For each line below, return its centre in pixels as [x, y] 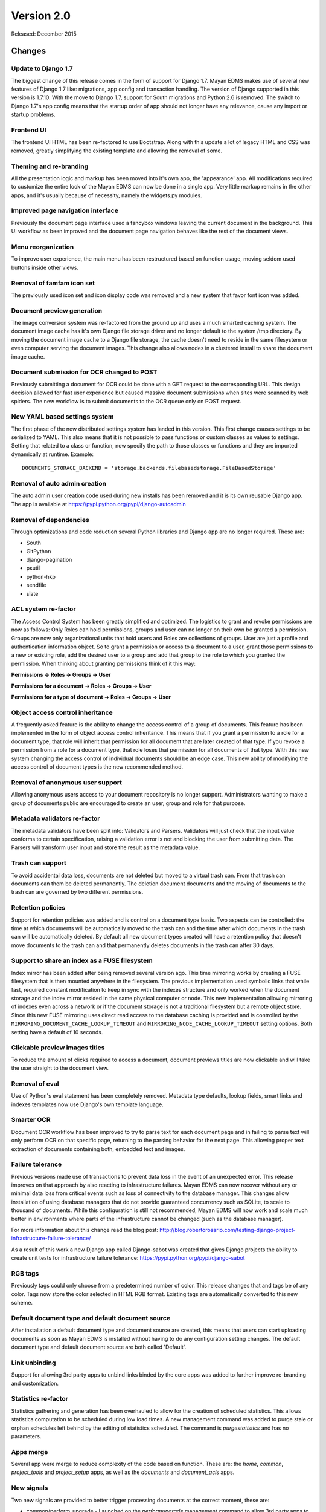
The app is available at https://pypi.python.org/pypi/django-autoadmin [99, 504]
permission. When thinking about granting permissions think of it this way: [104, 663]
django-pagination [49, 560]
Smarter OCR [31, 1120]
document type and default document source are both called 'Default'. [99, 1347]
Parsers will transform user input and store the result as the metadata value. [106, 847]
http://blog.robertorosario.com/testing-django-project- [227, 1230]
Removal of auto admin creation [59, 484]
